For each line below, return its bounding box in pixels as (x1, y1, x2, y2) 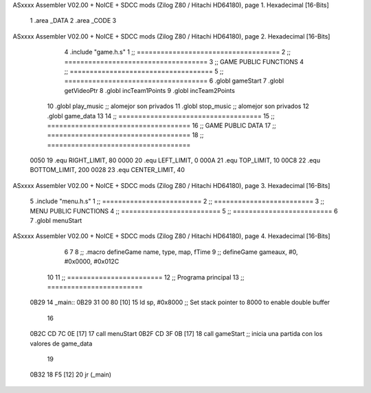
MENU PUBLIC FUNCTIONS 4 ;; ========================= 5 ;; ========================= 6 (30, 206, 338, 215)
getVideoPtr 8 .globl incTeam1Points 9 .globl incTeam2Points (64, 86, 235, 94)
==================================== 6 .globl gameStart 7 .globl (64, 76, 284, 85)
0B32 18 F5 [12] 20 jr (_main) (30, 370, 112, 379)
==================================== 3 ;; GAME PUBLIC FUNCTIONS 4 (64, 57, 304, 65)
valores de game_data (30, 339, 93, 348)
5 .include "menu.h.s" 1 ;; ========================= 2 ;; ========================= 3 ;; (30, 197, 324, 206)
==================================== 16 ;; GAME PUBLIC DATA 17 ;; (47, 121, 276, 129)
